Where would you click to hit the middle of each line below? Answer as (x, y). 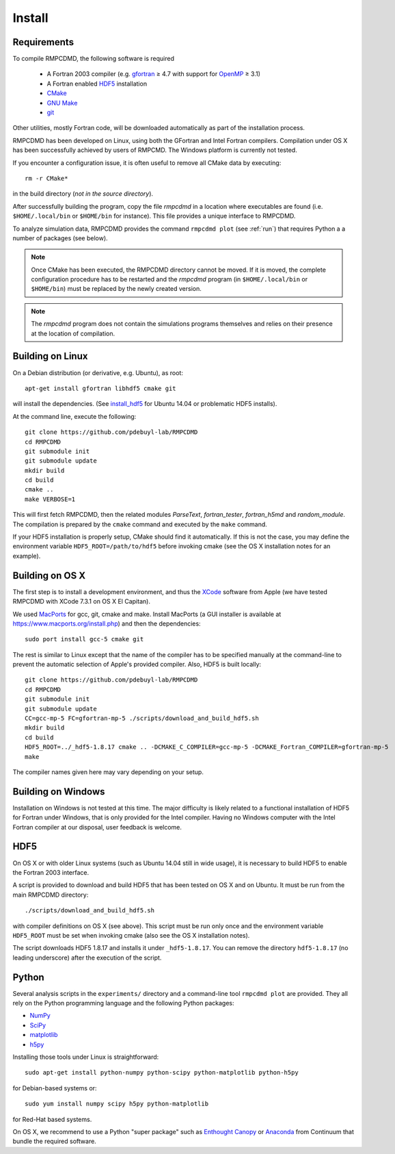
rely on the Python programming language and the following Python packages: (123, 1003)
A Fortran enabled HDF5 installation (97, 84)
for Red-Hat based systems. (52, 1119)
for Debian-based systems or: (55, 1088)
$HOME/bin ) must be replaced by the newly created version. (116, 289)
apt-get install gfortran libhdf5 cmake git (101, 388)
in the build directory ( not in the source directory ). (83, 194)
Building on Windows (59, 792)
